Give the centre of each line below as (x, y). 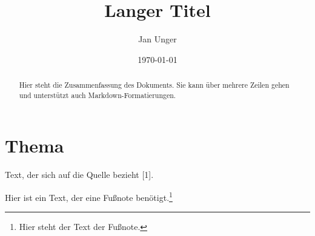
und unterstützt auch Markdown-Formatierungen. (98, 95)
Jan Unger (157, 39)
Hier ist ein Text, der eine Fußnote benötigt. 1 (89, 196)
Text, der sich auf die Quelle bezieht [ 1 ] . (79, 175)
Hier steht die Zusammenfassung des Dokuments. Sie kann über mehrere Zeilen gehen (154, 85)
